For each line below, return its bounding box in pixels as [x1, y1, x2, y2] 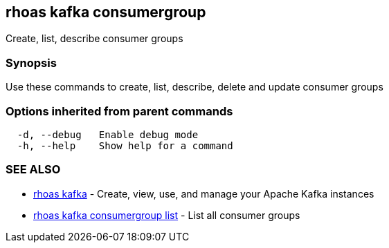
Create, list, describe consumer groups [6, 32, 183, 45]
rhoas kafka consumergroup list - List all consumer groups [33, 209, 300, 221]
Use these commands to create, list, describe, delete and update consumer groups [6, 81, 383, 93]
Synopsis [6, 55, 57, 70]
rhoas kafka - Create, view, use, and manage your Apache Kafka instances [33, 187, 374, 200]
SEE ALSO [6, 162, 61, 177]
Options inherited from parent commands [6, 104, 233, 118]
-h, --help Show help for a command [17, 140, 233, 151]
